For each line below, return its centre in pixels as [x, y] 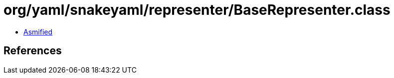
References [33, 51]
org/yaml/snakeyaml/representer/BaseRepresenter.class [197, 10]
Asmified [38, 32]
